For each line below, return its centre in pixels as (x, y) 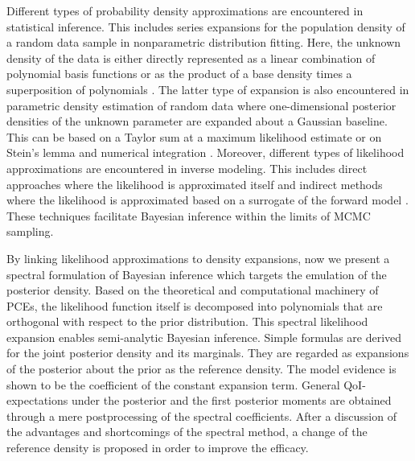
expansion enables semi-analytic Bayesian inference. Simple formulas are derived (204, 337)
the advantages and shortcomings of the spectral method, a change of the (187, 432)
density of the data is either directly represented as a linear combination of (191, 58)
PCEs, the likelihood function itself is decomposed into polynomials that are (195, 305)
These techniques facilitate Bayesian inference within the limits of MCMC (189, 215)
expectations (37, 400)
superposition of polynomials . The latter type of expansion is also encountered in (208, 89)
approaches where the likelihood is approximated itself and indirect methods (195, 184)
